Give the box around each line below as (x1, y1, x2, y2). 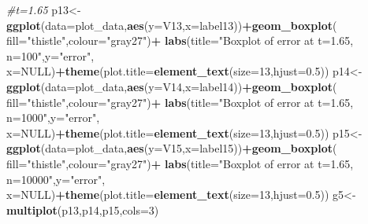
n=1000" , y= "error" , (6, 109, 100, 126)
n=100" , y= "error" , (6, 47, 95, 64)
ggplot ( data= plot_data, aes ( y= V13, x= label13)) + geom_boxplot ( (6, 17, 337, 33)
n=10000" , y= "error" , (6, 171, 106, 187)
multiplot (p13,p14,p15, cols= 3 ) (6, 201, 159, 218)
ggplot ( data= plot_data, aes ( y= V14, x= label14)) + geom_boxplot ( (6, 78, 337, 94)
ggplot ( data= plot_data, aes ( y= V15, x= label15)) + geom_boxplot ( (6, 140, 337, 156)
